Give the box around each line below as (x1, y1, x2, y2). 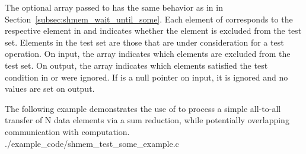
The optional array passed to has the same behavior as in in (5, 1, 223, 13)
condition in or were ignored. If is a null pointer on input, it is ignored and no (5, 70, 288, 83)
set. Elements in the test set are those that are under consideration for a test (5, 36, 284, 48)
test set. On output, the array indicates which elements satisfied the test (5, 59, 268, 71)
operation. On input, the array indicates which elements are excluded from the (5, 47, 291, 60)
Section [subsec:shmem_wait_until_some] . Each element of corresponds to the (5, 12, 293, 25)
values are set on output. (5, 82, 95, 95)
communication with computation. (5, 125, 130, 137)
